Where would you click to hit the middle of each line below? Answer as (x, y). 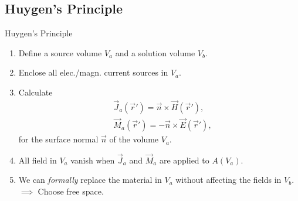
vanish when (93, 160)
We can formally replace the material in (90, 180)
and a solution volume (155, 52)
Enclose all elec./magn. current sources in (93, 72)
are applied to (184, 160)
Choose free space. (71, 191)
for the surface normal (58, 139)
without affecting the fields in (228, 180)
